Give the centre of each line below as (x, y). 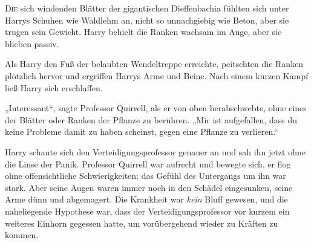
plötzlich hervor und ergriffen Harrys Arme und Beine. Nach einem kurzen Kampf (157, 75)
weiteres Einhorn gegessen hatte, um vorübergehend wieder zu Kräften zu (142, 223)
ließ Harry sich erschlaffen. (54, 87)
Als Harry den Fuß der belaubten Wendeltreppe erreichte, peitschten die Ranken (154, 64)
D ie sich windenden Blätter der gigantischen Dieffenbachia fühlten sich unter (147, 8)
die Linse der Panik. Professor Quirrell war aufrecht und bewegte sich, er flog (148, 164)
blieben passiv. (32, 43)
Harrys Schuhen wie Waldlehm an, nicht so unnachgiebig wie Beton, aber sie (147, 20)
